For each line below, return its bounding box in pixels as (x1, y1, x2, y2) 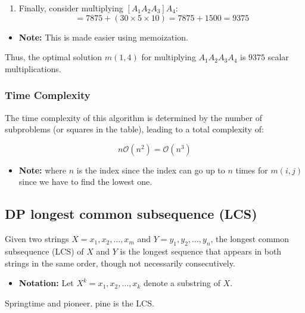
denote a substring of (144, 277, 220, 289)
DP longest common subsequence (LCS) (5, 204, 257, 223)
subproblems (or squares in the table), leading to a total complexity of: (5, 123, 264, 135)
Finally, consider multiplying (18, 2, 123, 14)
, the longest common (210, 233, 290, 245)
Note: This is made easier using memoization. (18, 30, 188, 43)
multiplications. (5, 62, 61, 75)
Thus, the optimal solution (5, 51, 102, 63)
